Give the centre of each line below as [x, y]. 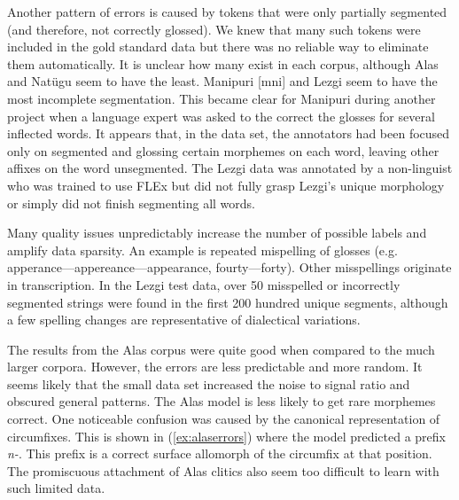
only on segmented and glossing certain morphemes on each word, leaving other [223, 150]
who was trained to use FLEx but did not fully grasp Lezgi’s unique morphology [226, 185]
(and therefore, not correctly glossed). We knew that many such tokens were [214, 29]
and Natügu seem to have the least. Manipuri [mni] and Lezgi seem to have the [222, 81]
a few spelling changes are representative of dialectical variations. [184, 320]
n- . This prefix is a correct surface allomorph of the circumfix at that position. [220, 453]
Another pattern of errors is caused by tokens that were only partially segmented [227, 12]
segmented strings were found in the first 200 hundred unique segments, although [228, 302]
